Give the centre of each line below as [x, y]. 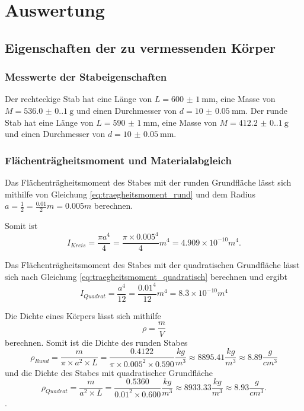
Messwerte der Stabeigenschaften [86, 77]
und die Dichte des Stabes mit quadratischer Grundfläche [109, 372]
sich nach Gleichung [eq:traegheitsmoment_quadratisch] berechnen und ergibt [146, 276]
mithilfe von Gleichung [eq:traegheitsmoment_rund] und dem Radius [130, 194]
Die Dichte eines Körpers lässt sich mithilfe [83, 315]
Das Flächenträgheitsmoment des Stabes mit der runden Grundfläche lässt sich [148, 182]
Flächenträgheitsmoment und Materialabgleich [118, 160]
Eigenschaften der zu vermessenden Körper [140, 47]
